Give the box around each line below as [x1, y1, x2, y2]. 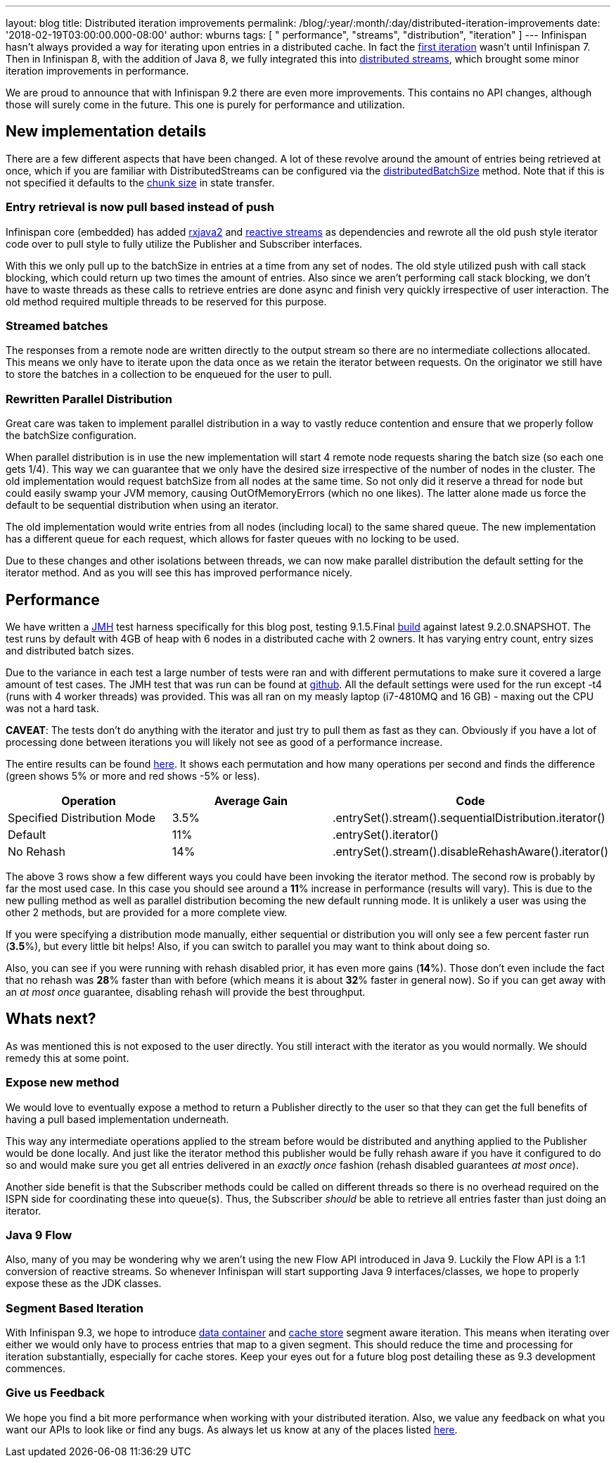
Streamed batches [6, 318, 108, 333]
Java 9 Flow [6, 1227, 72, 1242]
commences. [6, 1362, 65, 1375]
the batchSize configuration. [6, 429, 137, 442]
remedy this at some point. [6, 1051, 129, 1064]
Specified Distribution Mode [8, 810, 156, 825]
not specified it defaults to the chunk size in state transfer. [6, 176, 275, 189]
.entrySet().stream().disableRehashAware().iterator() [332, 844, 608, 859]
